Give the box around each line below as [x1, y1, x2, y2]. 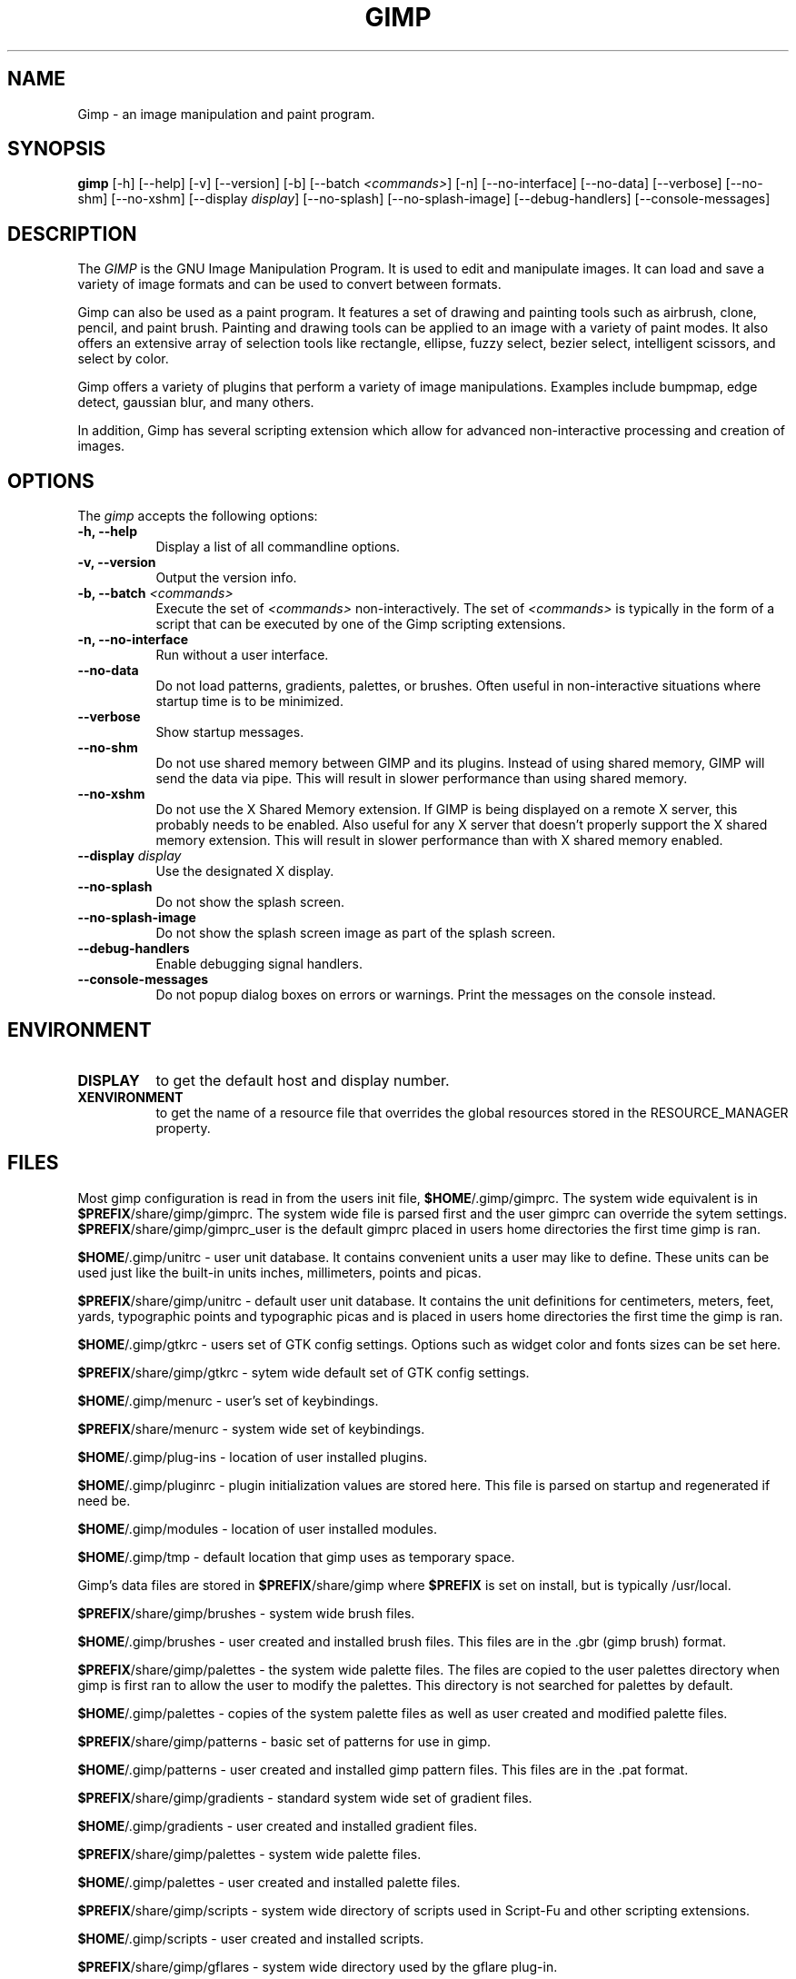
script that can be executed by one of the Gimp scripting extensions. [155, 616, 566, 632]
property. [155, 1119, 211, 1136]
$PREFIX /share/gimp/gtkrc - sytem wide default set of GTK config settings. [77, 1364, 530, 1380]
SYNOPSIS [7, 137, 106, 161]
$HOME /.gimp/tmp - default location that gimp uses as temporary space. [77, 1548, 515, 1565]
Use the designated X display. [155, 863, 334, 880]
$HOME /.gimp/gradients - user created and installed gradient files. [77, 1817, 478, 1834]
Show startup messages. [155, 724, 304, 741]
